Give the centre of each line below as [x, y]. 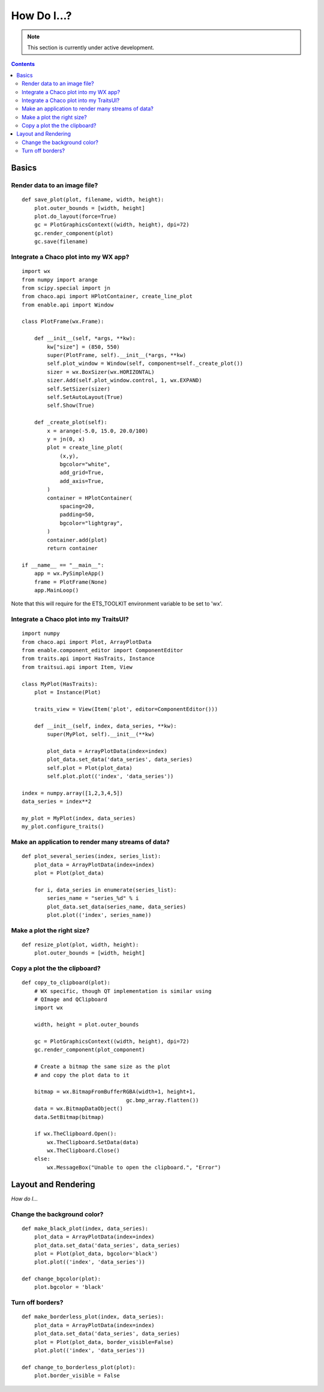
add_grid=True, [82, 473]
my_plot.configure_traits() [63, 827]
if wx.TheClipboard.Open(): [75, 1134]
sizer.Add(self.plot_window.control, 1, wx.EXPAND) [124, 380]
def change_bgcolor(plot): [61, 1279]
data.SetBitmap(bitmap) [69, 1117]
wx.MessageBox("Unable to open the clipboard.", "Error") [134, 1167]
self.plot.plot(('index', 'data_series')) [110, 776]
